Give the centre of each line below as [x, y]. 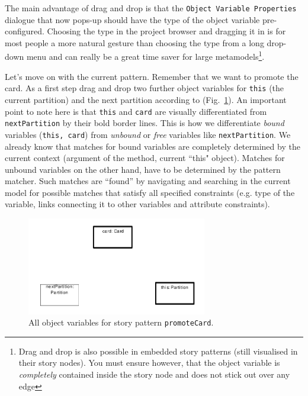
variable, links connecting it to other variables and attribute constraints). [137, 204]
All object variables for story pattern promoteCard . [121, 322]
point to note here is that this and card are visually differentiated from [136, 111]
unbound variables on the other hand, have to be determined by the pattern [143, 169]
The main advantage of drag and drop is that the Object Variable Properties [151, 8]
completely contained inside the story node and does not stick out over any [154, 374]
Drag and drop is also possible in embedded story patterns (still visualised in [158, 351]
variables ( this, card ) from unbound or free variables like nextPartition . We [148, 134]
